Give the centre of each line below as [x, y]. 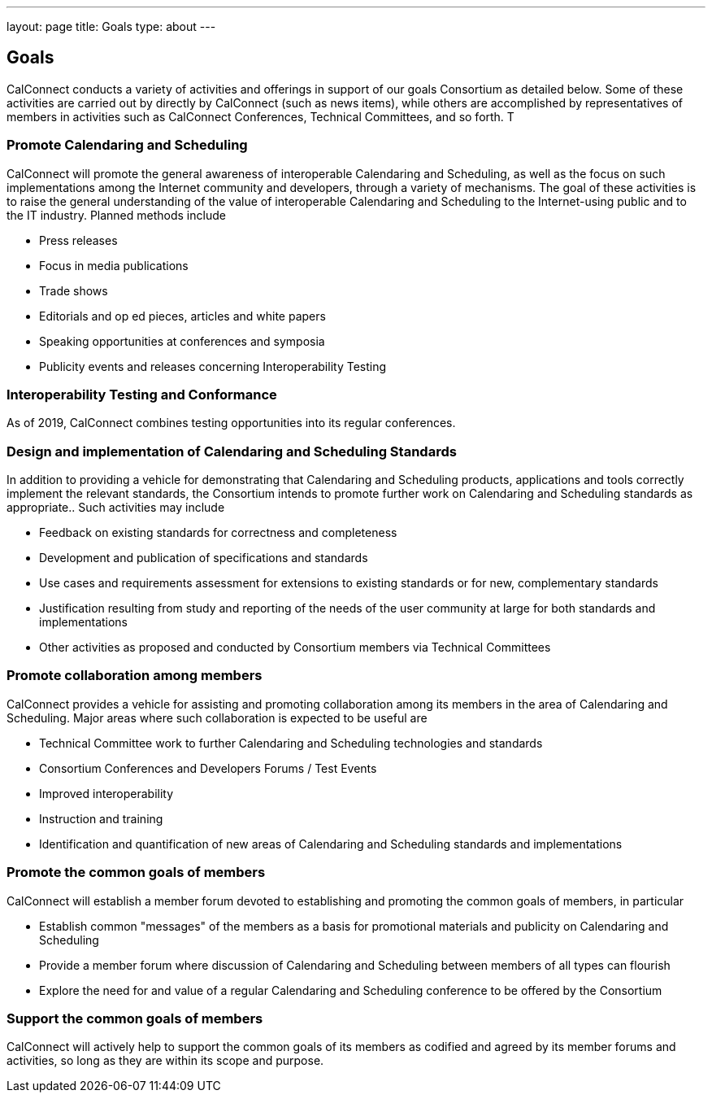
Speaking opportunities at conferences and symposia [182, 341]
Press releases [78, 240]
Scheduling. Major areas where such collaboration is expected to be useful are [217, 717]
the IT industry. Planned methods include [116, 215]
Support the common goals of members [135, 1018]
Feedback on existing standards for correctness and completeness [218, 533]
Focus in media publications [114, 265]
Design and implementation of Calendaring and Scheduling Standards [232, 451]
